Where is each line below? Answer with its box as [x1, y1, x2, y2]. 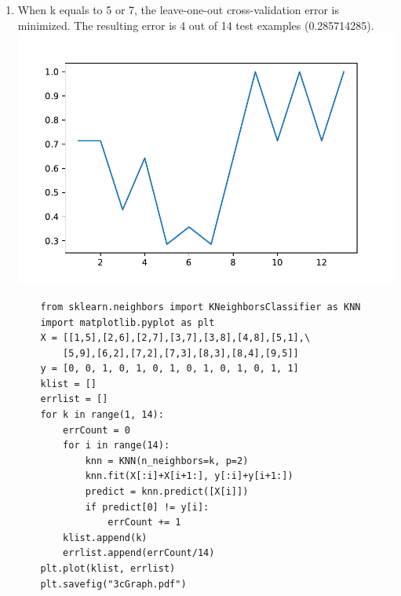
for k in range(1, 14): [40, 409, 164, 421]
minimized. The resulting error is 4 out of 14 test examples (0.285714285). [17, 16, 374, 33]
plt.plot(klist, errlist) [40, 563, 176, 574]
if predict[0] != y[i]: [85, 501, 210, 513]
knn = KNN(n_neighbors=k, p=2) [85, 455, 249, 466]
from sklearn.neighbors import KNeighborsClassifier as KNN [40, 301, 361, 313]
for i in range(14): [63, 440, 170, 452]
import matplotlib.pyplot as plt [40, 316, 215, 328]
